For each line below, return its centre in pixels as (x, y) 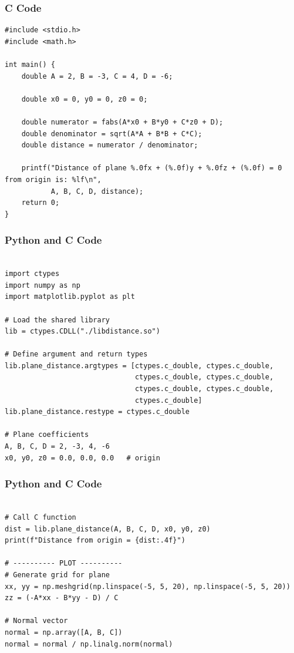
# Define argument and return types (76, 354)
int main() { (30, 65)
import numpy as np (43, 285)
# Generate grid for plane (57, 575)
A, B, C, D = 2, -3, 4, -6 (57, 447)
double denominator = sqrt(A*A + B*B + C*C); (112, 134)
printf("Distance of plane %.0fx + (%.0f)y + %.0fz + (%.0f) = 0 (152, 168)
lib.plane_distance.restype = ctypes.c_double (97, 412)
